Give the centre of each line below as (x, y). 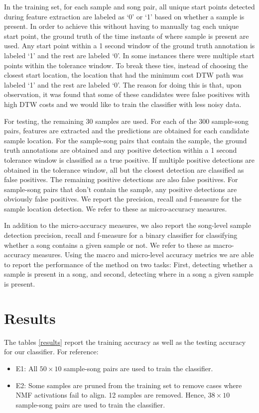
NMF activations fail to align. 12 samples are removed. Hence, (111, 395)
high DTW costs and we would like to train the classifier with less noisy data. (123, 104)
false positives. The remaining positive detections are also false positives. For (121, 179)
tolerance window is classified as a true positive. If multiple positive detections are (129, 159)
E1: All (27, 368)
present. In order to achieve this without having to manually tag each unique (122, 26)
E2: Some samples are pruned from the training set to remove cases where (129, 385)
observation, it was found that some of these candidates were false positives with (127, 94)
